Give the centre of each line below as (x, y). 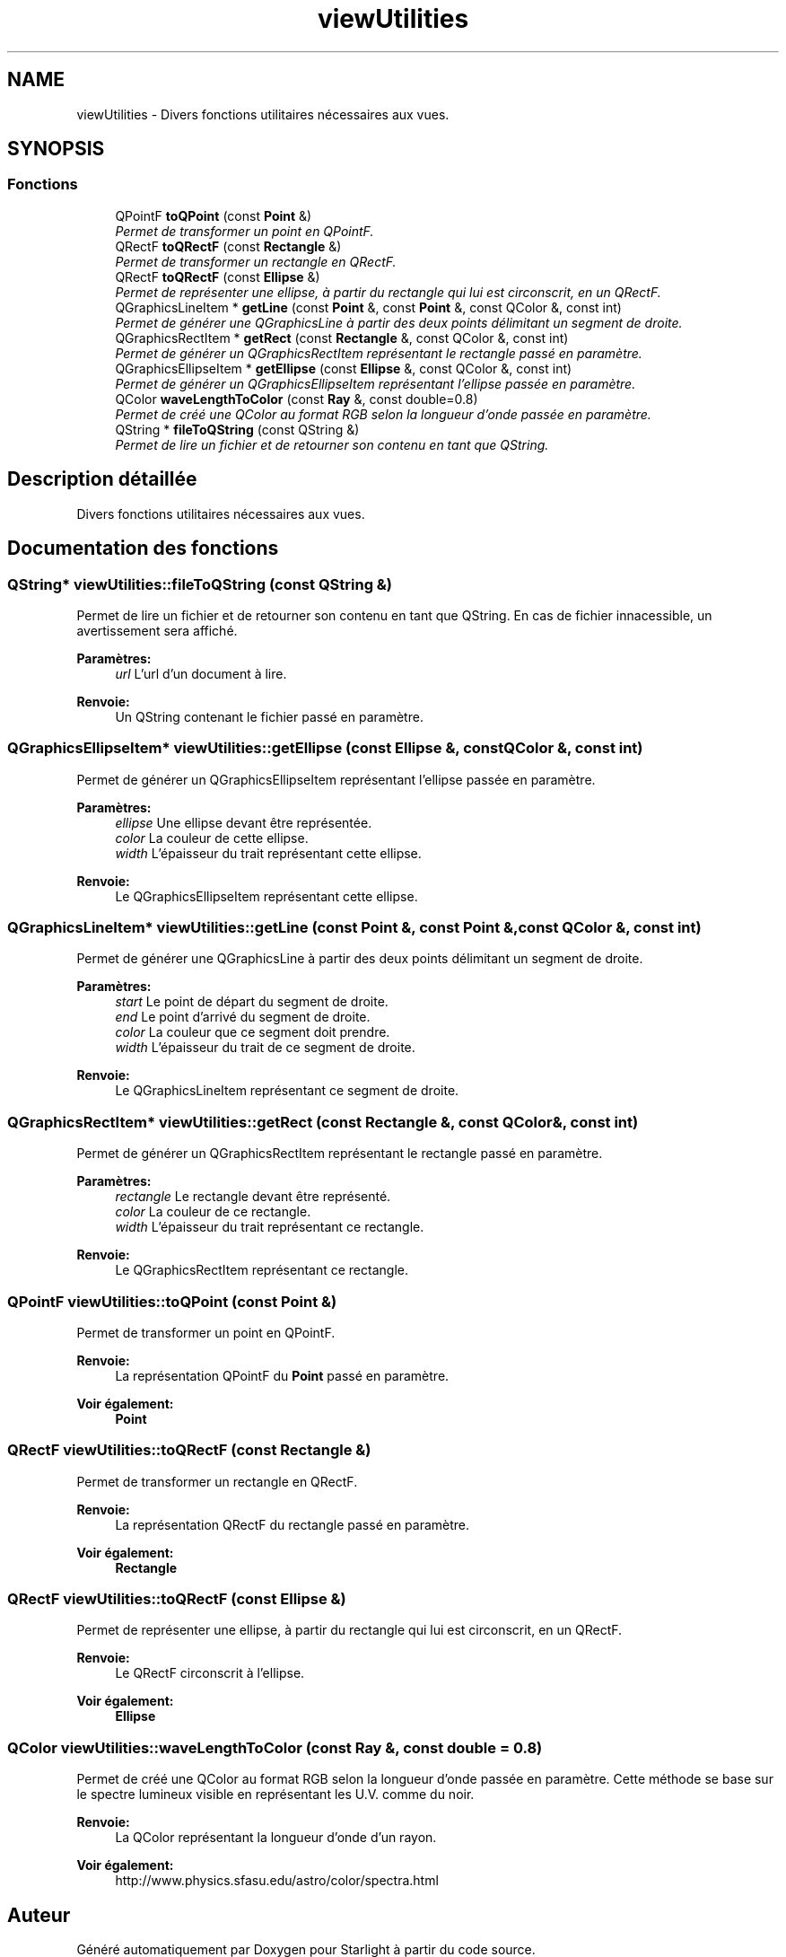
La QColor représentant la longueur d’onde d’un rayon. (276, 1838)
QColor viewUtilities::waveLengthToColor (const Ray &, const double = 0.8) (275, 1747)
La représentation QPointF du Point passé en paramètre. (282, 1375)
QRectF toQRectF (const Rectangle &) (228, 246)
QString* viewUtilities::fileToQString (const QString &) (200, 584)
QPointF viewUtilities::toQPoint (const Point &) (172, 1301)
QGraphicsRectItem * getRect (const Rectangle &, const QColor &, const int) (342, 338)
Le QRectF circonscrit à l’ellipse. (210, 1673)
